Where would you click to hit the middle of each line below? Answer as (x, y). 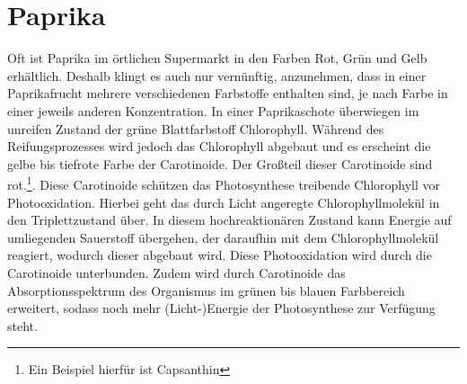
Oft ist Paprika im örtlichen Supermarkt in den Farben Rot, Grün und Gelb (217, 58)
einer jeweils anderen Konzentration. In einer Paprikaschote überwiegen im (213, 110)
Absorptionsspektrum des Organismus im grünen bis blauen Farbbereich (206, 290)
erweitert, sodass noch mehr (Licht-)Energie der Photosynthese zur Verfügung (221, 308)
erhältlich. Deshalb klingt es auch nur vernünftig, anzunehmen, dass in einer (217, 75)
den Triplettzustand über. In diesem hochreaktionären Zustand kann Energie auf (229, 220)
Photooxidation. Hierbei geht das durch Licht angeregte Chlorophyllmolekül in (224, 202)
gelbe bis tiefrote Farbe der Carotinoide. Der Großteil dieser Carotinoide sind (220, 163)
